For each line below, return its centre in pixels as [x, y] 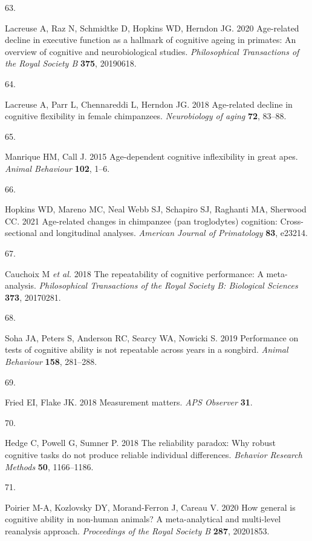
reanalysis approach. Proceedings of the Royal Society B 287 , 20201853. [137, 531]
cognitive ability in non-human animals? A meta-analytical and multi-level [143, 519]
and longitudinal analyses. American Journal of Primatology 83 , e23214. [174, 233]
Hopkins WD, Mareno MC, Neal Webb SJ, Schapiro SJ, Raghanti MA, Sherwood [156, 209]
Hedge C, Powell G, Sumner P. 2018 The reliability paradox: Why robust [140, 443]
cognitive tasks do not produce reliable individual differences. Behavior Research [154, 455]
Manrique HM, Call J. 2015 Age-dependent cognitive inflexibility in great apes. [151, 156]
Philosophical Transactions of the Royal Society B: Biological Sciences [168, 285]
